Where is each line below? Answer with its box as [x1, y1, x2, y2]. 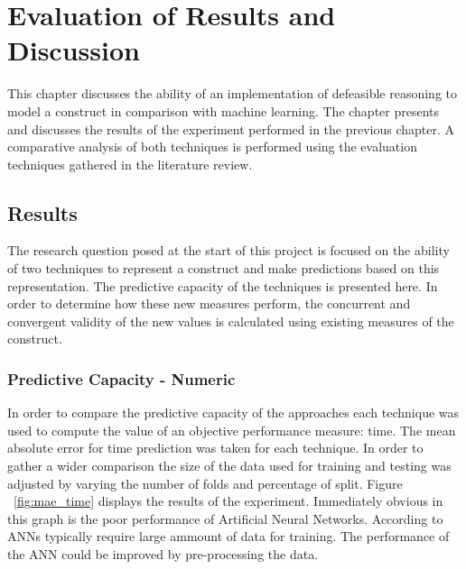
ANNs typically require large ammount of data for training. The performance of [7, 527, 450, 546]
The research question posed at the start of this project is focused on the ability [7, 241, 450, 260]
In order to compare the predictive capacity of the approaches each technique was [7, 403, 460, 422]
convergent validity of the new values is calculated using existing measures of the [7, 311, 454, 330]
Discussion [7, 32, 140, 69]
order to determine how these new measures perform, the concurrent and [7, 294, 411, 313]
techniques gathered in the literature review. [7, 154, 253, 173]
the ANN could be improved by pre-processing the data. [7, 545, 319, 564]
